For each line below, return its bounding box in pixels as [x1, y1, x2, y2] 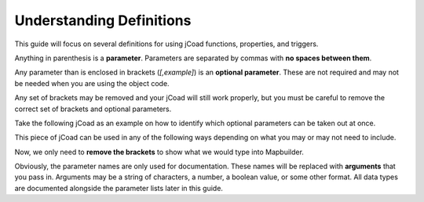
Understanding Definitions [14, 12, 192, 29]
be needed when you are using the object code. [14, 78, 170, 88]
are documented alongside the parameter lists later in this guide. [14, 183, 224, 193]
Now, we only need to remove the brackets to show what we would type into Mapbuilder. [14, 147, 304, 157]
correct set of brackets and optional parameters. [14, 104, 172, 114]
